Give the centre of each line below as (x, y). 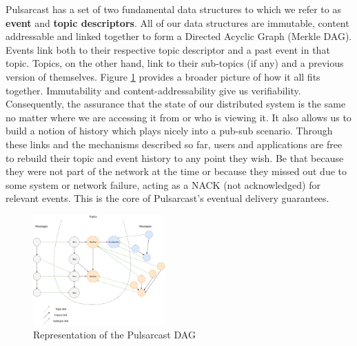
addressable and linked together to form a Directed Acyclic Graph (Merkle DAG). (179, 36)
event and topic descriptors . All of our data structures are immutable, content (177, 22)
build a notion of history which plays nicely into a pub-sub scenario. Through (169, 131)
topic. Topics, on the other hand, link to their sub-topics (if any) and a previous (175, 63)
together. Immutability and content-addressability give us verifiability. (153, 90)
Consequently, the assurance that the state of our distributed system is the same (176, 104)
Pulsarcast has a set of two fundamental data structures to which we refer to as (173, 9)
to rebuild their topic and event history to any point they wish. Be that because (175, 157)
